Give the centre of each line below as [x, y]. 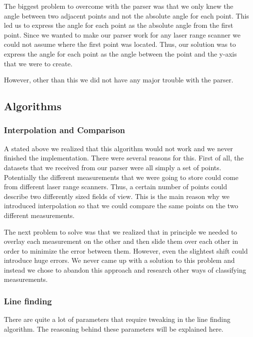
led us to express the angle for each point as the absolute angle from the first [119, 25]
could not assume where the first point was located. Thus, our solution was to [120, 44]
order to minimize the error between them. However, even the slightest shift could [126, 250]
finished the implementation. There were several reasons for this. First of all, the [124, 158]
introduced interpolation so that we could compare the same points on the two [121, 206]
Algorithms [33, 106]
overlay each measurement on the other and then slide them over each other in [121, 241]
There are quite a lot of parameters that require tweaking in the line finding [117, 319]
